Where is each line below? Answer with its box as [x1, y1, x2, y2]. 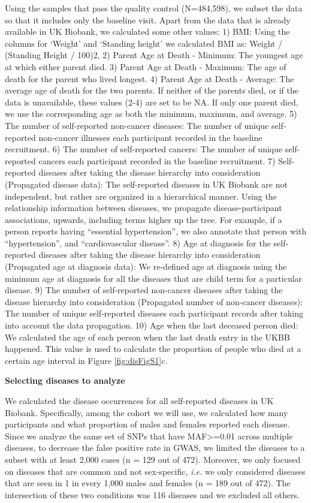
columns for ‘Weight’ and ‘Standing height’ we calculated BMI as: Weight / [5, 37, 283, 49]
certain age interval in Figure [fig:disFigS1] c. [5, 354, 168, 366]
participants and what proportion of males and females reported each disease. [5, 418, 290, 430]
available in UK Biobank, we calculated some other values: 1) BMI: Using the [5, 25, 290, 38]
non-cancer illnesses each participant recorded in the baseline [38, 131, 262, 143]
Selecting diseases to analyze [5, 374, 125, 387]
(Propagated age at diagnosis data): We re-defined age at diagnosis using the [5, 260, 287, 273]
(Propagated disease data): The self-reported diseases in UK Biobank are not [5, 177, 288, 190]
